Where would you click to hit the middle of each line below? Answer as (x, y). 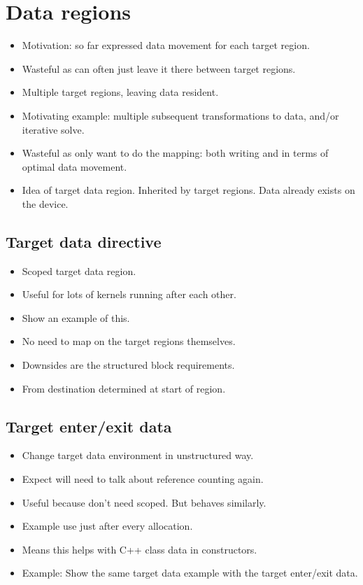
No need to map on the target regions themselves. (129, 341)
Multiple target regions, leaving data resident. (120, 92)
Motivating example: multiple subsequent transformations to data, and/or (180, 115)
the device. (45, 203)
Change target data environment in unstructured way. (138, 455)
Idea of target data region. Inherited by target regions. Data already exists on (188, 190)
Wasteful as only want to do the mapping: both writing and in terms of (175, 153)
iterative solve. (53, 129)
